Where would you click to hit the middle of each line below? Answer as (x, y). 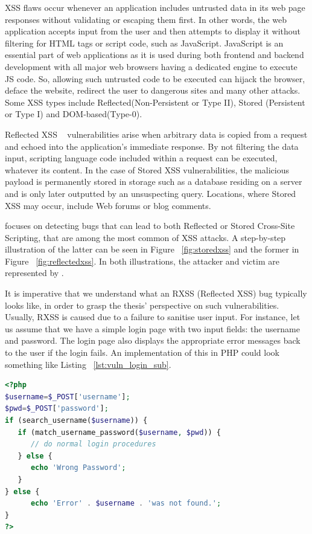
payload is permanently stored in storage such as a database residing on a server (154, 182)
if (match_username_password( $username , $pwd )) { (119, 432)
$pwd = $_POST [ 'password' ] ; (57, 409)
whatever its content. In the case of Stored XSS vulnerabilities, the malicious (147, 169)
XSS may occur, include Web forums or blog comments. (108, 205)
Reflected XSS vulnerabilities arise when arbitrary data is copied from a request (156, 134)
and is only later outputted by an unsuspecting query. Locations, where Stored (151, 193)
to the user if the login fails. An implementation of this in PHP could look (142, 352)
